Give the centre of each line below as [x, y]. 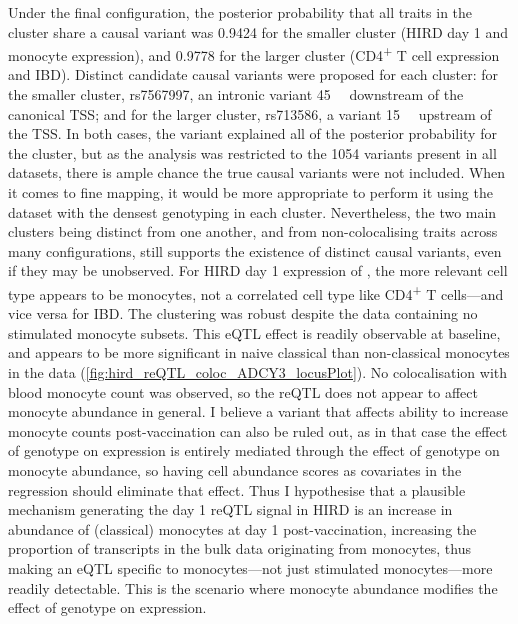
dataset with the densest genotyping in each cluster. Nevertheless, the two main [252, 211]
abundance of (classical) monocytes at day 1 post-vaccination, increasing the [242, 528]
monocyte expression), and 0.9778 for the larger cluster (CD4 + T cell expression [254, 53]
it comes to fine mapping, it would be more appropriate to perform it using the [250, 192]
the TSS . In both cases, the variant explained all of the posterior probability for [252, 133]
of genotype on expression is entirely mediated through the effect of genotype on [254, 450]
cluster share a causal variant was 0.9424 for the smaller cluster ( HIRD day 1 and [258, 31]
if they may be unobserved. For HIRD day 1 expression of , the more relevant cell [258, 270]
